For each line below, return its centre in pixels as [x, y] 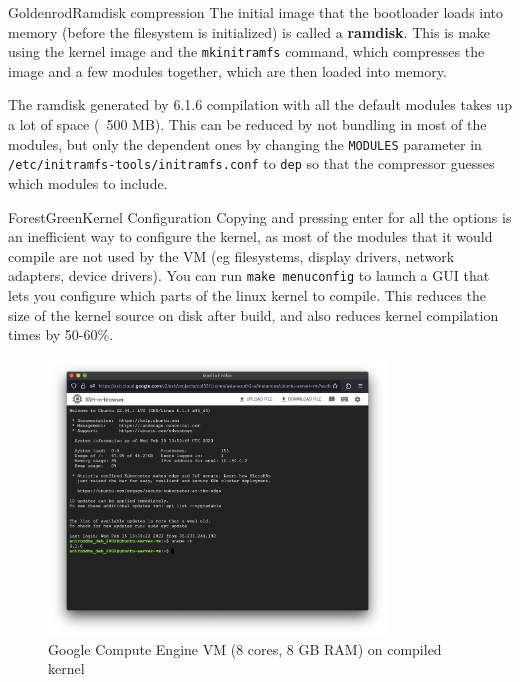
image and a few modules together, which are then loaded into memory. [227, 70]
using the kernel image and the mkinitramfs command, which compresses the [246, 51]
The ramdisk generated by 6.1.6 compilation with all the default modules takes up [260, 104]
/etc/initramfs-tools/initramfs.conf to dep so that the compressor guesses [251, 163]
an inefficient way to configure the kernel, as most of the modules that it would [250, 236]
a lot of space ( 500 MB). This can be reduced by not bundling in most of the [247, 124]
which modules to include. [88, 182]
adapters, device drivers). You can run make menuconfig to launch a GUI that [249, 275]
